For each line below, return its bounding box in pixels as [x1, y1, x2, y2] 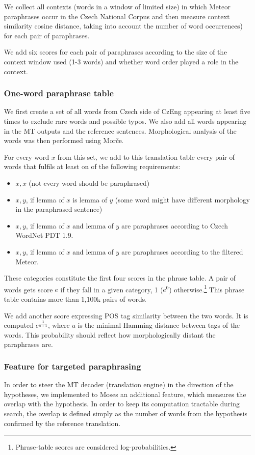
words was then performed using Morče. [4, 135, 124, 145]
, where [48, 320, 70, 330]
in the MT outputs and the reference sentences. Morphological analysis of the [4, 125, 237, 136]
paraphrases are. [4, 339, 53, 349]
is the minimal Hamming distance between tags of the [77, 320, 240, 330]
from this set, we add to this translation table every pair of [57, 151, 235, 162]
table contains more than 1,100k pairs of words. [4, 293, 147, 304]
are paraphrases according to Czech [121, 220, 228, 230]
